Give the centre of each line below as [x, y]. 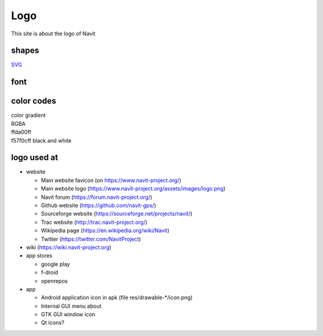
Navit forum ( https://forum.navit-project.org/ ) [97, 197]
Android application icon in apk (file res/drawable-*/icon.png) [117, 298]
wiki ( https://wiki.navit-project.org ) [69, 247]
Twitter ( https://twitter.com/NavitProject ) [91, 239]
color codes [34, 101]
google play [55, 264]
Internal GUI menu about [71, 306]
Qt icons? [53, 323]
